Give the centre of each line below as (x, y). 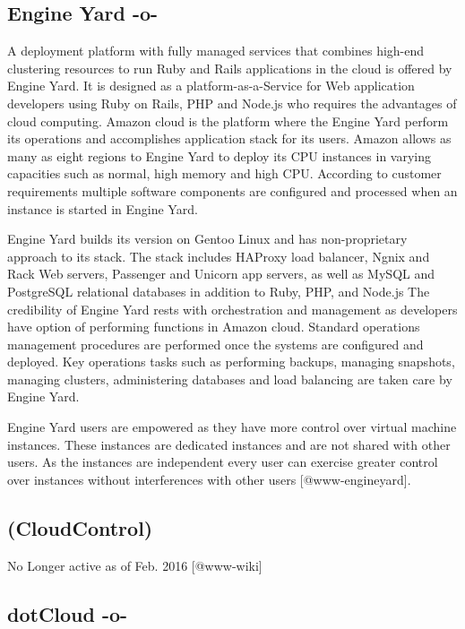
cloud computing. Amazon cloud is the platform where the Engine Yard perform (228, 121)
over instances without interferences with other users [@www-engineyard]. (209, 479)
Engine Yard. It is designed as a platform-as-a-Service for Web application (211, 86)
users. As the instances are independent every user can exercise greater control (223, 462)
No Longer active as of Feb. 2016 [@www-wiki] (135, 565)
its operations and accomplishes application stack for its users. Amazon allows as (229, 138)
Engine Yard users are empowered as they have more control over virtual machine (232, 427)
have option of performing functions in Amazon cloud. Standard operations (214, 327)
